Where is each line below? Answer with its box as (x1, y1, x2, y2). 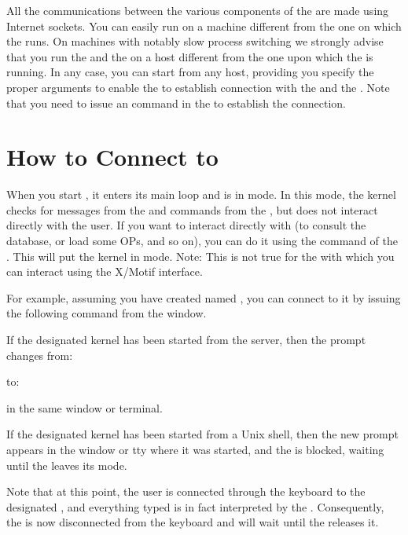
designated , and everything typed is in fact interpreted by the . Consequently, (6, 498, 384, 515)
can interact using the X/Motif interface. (6, 263, 203, 280)
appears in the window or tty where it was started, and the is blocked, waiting (6, 442, 384, 457)
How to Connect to (6, 141, 219, 173)
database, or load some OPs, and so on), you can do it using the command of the (6, 233, 398, 249)
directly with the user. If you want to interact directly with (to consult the (6, 217, 366, 233)
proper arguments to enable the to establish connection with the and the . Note (6, 79, 390, 95)
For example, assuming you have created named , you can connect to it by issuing (6, 289, 401, 306)
